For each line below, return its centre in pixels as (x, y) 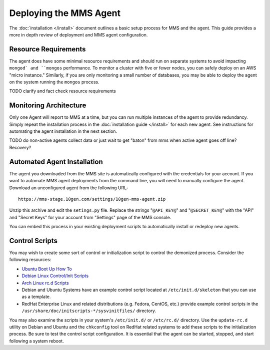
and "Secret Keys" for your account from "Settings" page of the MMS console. (90, 217)
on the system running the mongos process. (54, 82)
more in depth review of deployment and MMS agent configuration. (78, 34)
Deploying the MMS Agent (65, 13)
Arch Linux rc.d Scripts (45, 283)
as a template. (36, 297)
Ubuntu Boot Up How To (47, 269)
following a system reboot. (37, 341)
